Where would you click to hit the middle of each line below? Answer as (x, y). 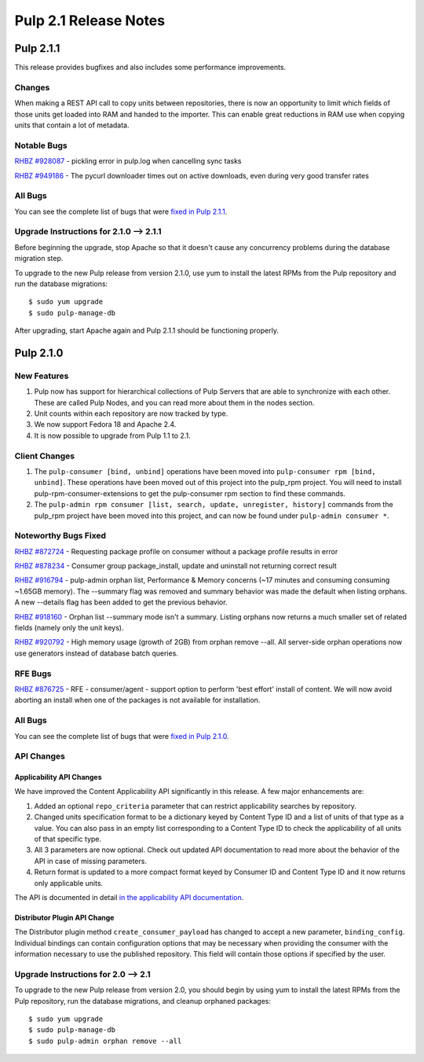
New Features (42, 376)
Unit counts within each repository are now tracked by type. (131, 413)
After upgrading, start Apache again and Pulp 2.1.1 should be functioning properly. (146, 331)
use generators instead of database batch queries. (96, 653)
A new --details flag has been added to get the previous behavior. (121, 602)
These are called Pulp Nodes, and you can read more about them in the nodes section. (174, 402)
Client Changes (44, 456)
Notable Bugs (41, 145)
